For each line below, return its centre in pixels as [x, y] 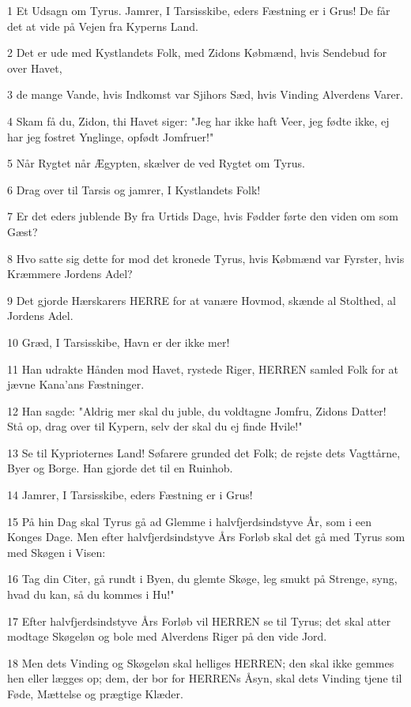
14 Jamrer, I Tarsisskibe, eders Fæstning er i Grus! [130, 495]
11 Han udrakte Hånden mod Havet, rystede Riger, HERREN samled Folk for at [203, 369]
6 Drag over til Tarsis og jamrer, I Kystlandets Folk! [134, 189]
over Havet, [35, 68]
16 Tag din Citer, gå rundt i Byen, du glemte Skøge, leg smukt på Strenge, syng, [202, 579]
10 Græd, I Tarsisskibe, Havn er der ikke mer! [119, 342]
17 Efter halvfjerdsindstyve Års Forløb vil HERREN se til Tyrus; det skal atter [199, 621]
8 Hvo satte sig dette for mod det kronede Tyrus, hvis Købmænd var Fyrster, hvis [206, 258]
